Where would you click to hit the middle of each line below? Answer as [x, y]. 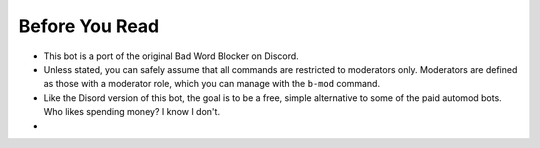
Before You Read [89, 26]
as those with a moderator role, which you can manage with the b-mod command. [211, 84]
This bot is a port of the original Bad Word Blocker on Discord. [171, 56]
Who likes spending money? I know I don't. [131, 112]
